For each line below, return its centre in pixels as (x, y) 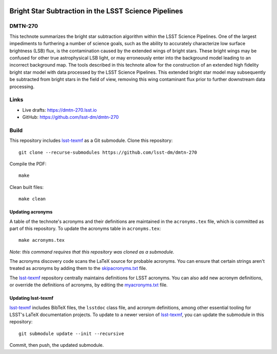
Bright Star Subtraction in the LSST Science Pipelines (96, 11)
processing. (22, 87)
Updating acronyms (31, 212)
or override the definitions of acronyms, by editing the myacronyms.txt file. (88, 285)
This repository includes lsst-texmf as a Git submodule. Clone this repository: (91, 140)
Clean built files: (26, 187)
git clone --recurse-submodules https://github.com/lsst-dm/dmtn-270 (108, 152)
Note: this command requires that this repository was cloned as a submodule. (92, 252)
